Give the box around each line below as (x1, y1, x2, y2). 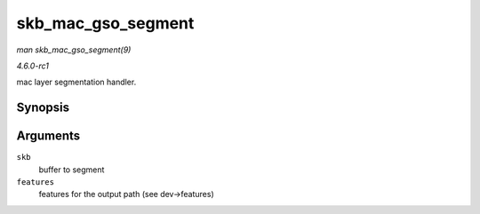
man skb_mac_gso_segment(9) (16, 44, 132, 55)
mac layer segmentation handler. (16, 76, 137, 88)
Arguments (16, 129, 81, 144)
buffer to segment (38, 164, 105, 175)
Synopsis (16, 100, 70, 115)
